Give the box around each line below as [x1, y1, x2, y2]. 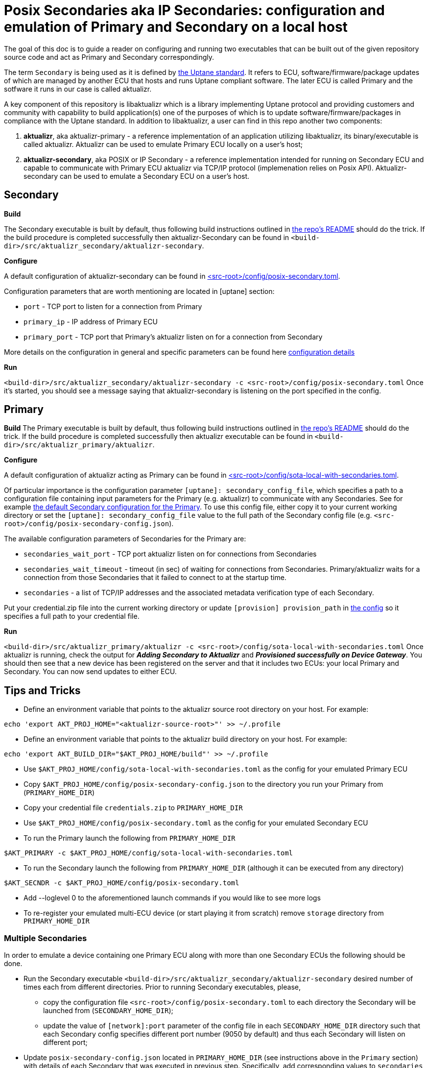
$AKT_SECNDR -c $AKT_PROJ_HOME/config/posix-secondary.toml [4, 879, 239, 887]
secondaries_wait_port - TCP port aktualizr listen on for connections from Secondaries [24, 550, 317, 558]
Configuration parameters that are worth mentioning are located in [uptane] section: [4, 287, 275, 295]
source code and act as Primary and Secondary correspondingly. [4, 52, 214, 61]
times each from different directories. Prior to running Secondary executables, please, [24, 983, 301, 992]
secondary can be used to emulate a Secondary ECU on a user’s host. [24, 171, 250, 180]
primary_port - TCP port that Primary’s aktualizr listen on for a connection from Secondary [24, 332, 323, 341]
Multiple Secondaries [4, 933, 87, 943]
